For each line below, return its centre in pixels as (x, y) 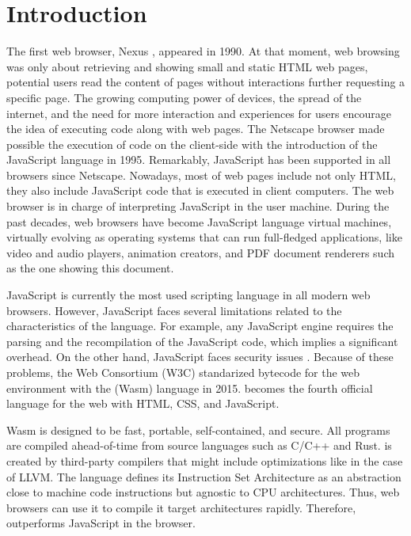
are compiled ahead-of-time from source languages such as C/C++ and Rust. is (199, 445)
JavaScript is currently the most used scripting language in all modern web (188, 295)
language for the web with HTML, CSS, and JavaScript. (143, 403)
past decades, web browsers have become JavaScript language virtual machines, (199, 221)
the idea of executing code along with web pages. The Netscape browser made (196, 129)
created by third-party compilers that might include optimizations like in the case (205, 460)
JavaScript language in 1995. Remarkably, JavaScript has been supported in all (199, 160)
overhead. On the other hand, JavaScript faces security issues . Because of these (200, 357)
